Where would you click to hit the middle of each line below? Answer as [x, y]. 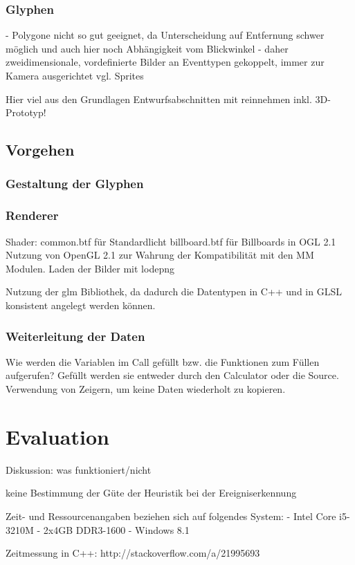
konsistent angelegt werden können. [81, 305]
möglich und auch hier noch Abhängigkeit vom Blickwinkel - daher [147, 48]
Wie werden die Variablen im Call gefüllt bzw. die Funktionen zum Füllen [163, 361]
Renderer [32, 215]
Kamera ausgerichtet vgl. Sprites [75, 75]
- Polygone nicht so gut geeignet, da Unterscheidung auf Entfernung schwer [165, 35]
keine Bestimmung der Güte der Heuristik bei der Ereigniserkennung [151, 493]
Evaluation [57, 436]
